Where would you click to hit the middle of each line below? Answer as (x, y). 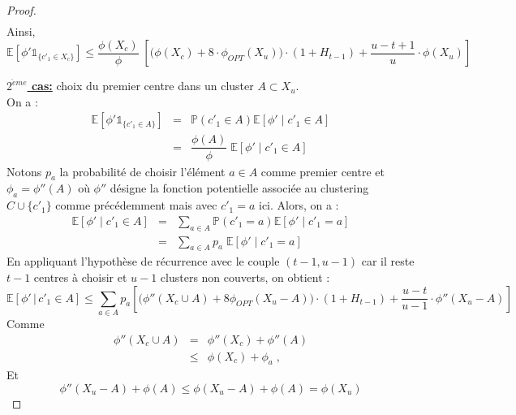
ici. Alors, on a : (299, 205)
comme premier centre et (322, 171)
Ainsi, (21, 31)
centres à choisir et (80, 277)
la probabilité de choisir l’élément (142, 171)
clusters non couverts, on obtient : (245, 277)
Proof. (21, 10)
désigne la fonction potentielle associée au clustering (239, 188)
